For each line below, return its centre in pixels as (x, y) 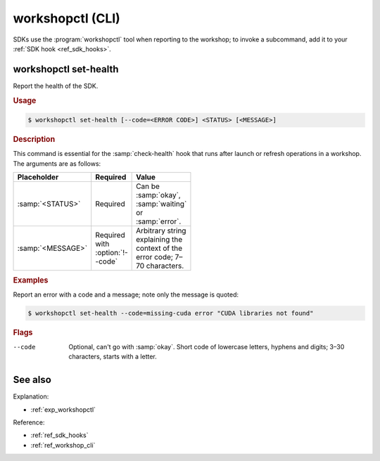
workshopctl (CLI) (67, 18)
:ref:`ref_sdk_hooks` (59, 435)
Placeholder (38, 177)
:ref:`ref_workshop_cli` (63, 445)
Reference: (29, 422)
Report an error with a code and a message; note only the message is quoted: (126, 294)
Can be (148, 186)
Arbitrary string (161, 230)
